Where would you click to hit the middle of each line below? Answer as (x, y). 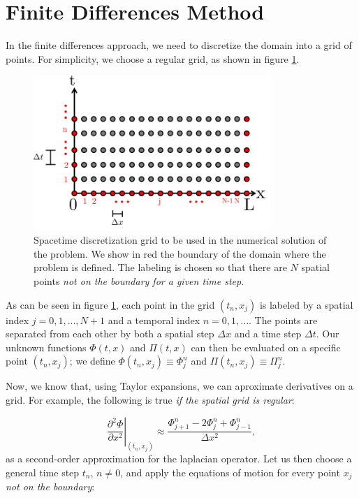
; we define (92, 361)
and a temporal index (154, 320)
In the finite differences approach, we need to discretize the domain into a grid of (179, 45)
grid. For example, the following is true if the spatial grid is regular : (150, 399)
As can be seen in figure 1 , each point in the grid (110, 304)
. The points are (283, 320)
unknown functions (46, 347)
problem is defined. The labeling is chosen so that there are (160, 267)
